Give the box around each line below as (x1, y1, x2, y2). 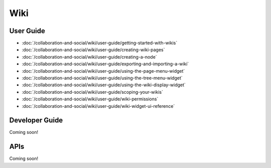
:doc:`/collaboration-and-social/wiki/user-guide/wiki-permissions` (22, 96, 159, 102)
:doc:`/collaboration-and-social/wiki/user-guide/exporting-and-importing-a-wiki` (22, 61, 189, 67)
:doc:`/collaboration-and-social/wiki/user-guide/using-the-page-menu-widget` (22, 68, 185, 74)
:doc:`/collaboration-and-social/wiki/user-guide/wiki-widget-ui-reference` (22, 103, 175, 109)
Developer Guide (9, 116, 63, 125)
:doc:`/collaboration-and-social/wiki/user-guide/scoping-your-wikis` (22, 89, 163, 95)
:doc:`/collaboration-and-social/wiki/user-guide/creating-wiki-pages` (22, 47, 165, 53)
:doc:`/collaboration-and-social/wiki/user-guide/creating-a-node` (22, 54, 158, 60)
